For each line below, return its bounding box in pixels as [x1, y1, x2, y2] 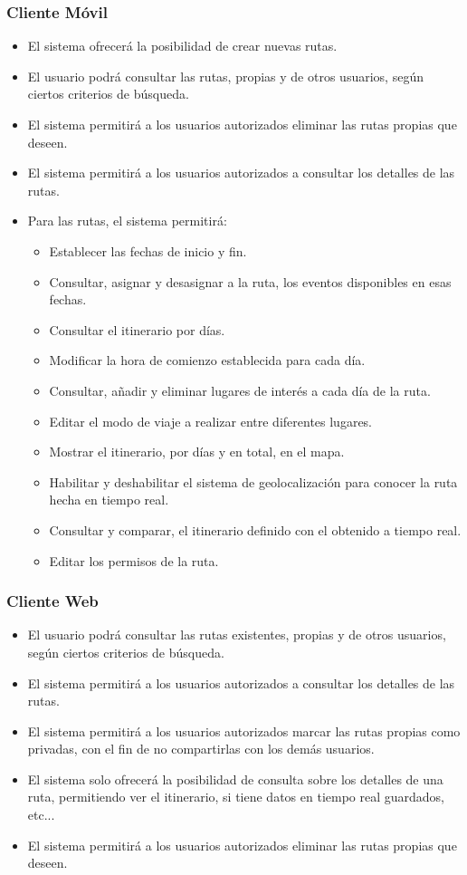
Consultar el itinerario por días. [49, 320, 225, 339]
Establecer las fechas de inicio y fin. [49, 241, 247, 260]
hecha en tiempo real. [49, 490, 169, 509]
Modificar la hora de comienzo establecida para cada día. [49, 351, 366, 370]
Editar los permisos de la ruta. [49, 551, 219, 570]
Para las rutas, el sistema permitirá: [27, 211, 227, 230]
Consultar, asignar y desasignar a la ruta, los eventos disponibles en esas [49, 272, 452, 291]
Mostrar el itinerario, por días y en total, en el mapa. [49, 442, 345, 461]
